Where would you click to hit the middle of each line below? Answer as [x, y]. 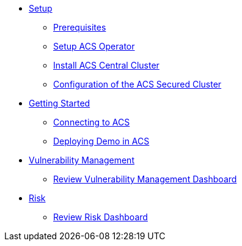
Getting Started [60, 103]
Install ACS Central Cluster [106, 65]
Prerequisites [80, 27]
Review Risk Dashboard [101, 217]
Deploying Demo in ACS [101, 141]
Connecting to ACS [92, 122]
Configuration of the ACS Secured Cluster [137, 84]
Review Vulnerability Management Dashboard [145, 179]
